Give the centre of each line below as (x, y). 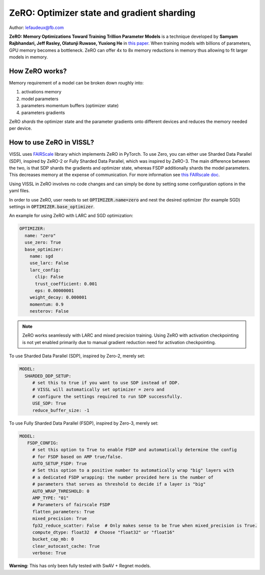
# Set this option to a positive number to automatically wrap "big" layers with (133, 470)
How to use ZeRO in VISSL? (52, 143)
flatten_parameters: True (64, 512)
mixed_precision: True (59, 519)
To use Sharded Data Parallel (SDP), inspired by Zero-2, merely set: (77, 356)
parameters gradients (43, 113)
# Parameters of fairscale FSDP (71, 505)
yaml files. (19, 191)
